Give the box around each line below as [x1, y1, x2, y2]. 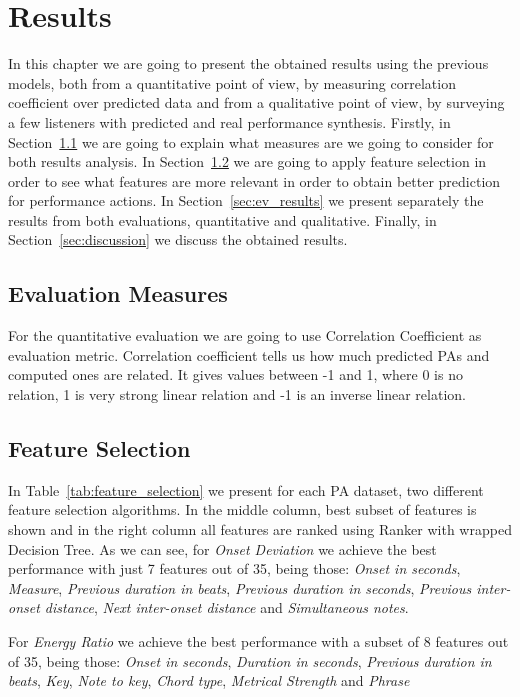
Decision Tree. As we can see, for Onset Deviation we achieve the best [8, 538, 437, 559]
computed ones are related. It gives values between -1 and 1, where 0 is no [8, 364, 463, 385]
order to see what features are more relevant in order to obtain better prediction [8, 170, 501, 191]
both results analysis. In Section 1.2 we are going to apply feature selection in [8, 151, 487, 172]
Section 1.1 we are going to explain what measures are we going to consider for [8, 131, 494, 152]
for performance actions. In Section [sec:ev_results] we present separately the [8, 190, 484, 211]
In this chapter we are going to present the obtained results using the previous [8, 53, 489, 74]
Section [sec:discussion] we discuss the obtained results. [8, 229, 348, 250]
